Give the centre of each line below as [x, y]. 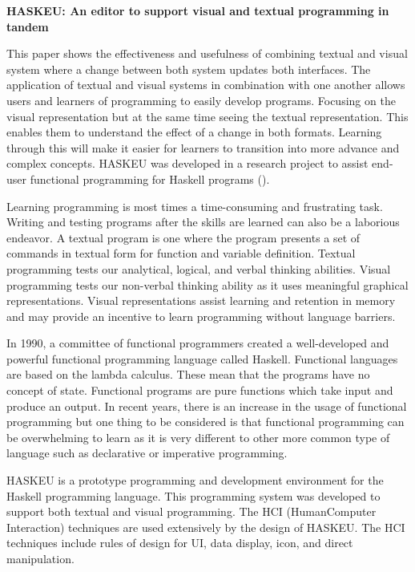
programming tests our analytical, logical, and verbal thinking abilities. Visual [199, 268]
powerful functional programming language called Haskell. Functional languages [202, 358]
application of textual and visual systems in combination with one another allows [206, 85]
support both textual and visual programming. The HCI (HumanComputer [191, 511]
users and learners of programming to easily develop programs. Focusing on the [201, 100]
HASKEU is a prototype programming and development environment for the [195, 480]
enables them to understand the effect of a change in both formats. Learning [194, 132]
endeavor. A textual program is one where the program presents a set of [183, 237]
